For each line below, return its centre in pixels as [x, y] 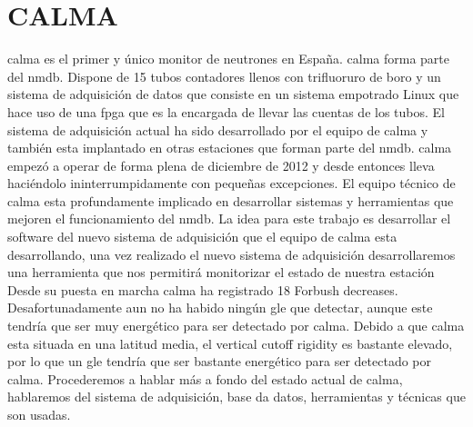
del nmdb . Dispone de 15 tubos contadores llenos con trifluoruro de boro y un [224, 76]
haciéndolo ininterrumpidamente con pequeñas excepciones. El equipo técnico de [231, 183]
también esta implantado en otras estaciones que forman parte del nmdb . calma [230, 148]
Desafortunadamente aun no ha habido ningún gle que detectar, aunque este [220, 308]
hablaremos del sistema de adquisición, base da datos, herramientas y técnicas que [236, 397]
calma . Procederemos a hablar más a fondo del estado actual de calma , [205, 378]
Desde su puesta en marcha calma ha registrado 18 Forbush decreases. [203, 289]
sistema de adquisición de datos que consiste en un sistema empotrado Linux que [233, 94]
